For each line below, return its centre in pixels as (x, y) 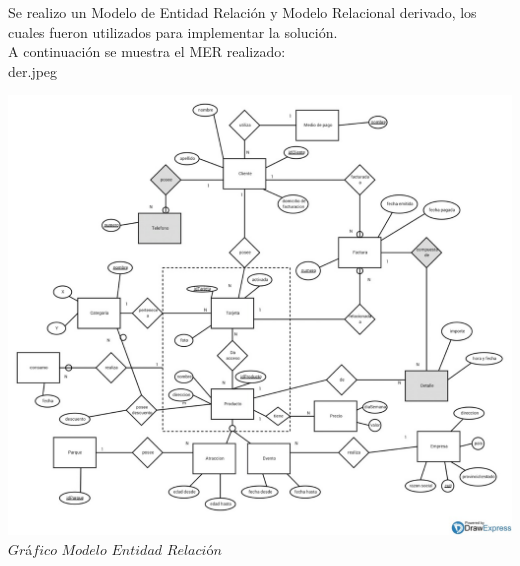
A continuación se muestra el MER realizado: (147, 51)
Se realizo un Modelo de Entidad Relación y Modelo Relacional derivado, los (242, 12)
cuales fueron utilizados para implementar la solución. (173, 31)
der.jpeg (33, 70)
